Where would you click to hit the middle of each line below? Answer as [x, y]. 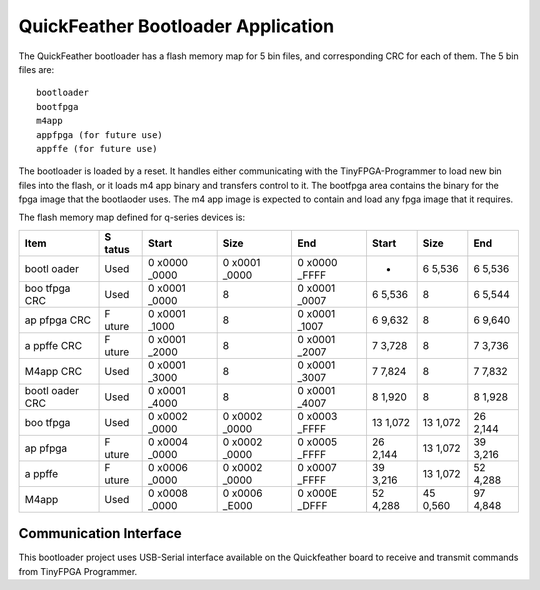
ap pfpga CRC [58, 320]
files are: [36, 69]
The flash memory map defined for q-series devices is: [131, 217]
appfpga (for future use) [100, 134]
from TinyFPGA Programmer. [78, 571]
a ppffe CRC [53, 345]
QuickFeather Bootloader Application [176, 26]
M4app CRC [53, 371]
